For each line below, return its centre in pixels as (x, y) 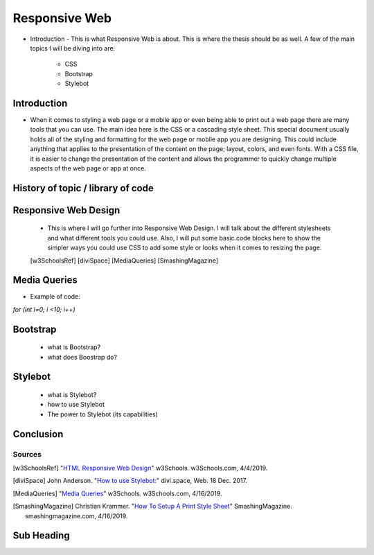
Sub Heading (41, 536)
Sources (27, 454)
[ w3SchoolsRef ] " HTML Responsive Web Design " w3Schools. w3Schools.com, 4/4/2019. (140, 468)
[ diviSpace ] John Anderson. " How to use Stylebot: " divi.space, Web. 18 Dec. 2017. (130, 481)
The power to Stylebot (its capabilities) (103, 414)
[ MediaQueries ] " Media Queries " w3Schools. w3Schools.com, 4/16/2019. (117, 493)
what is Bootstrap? (74, 347)
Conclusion (38, 434)
